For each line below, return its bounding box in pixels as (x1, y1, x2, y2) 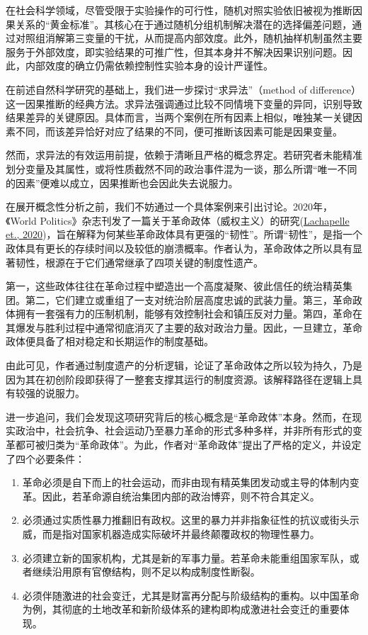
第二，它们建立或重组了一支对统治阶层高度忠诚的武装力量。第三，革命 (25, 292, 352, 307)
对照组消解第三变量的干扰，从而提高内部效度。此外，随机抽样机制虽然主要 (15, 30, 362, 45)
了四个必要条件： (6, 451, 85, 466)
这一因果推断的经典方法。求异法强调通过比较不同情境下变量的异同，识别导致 (6, 96, 362, 111)
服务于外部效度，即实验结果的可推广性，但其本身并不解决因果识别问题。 (6, 44, 343, 59)
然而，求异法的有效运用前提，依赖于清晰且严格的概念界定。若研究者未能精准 (6, 147, 362, 162)
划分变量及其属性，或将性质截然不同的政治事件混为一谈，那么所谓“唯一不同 (6, 161, 357, 176)
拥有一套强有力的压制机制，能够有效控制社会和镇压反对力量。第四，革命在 (15, 306, 362, 321)
